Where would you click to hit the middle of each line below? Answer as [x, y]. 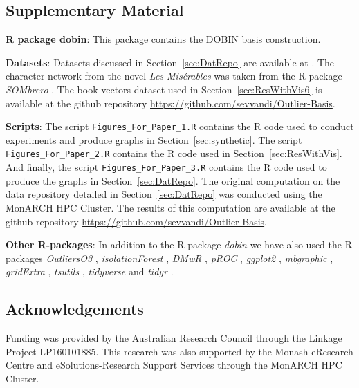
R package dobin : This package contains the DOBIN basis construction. [163, 39]
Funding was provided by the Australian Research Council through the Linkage [174, 338]
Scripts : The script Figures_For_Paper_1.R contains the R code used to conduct [180, 126]
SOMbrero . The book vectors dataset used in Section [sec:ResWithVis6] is [164, 89]
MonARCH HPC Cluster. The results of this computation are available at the [171, 207]
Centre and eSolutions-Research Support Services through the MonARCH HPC [174, 365]
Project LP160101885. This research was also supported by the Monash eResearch [179, 351]
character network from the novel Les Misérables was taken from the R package [174, 76]
